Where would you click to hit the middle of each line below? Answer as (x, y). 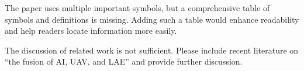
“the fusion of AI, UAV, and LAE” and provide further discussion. (124, 61)
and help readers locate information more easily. (91, 31)
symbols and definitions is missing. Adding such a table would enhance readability (152, 19)
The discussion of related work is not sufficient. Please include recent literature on (152, 50)
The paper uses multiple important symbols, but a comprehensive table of (137, 8)
